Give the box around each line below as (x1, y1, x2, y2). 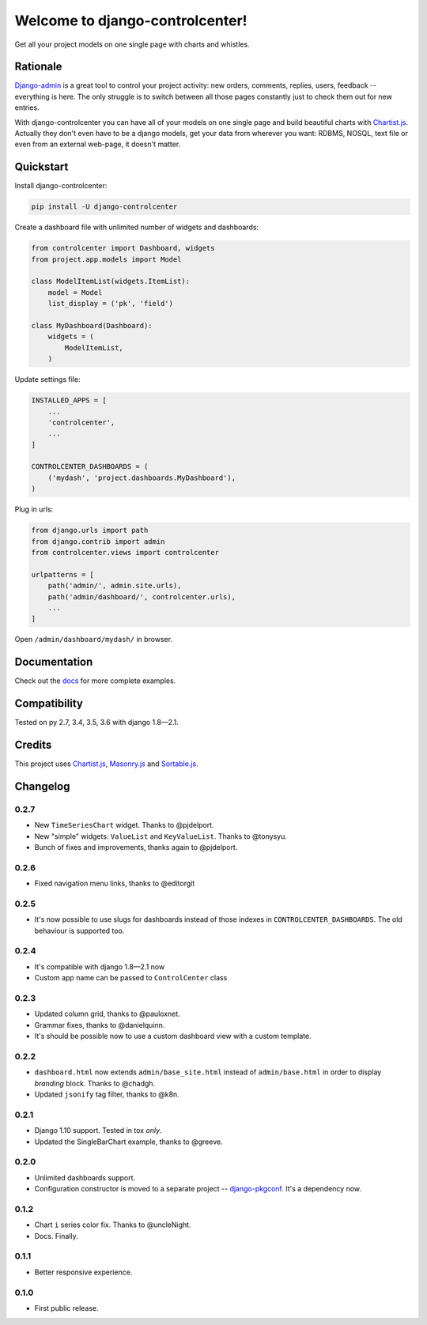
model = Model (47, 288, 103, 296)
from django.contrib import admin (31, 537, 165, 545)
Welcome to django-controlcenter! (14, 12, 248, 29)
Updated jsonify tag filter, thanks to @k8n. (34, 1089, 179, 1099)
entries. (14, 103, 40, 112)
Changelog (14, 780, 70, 793)
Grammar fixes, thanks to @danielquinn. (34, 1020, 165, 1029)
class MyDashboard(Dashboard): (31, 321, 153, 330)
